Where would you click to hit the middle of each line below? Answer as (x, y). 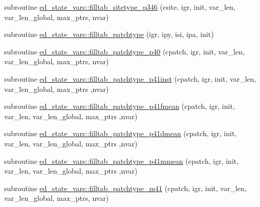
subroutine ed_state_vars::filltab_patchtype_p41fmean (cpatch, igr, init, (120, 106)
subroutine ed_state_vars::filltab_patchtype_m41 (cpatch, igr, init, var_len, (125, 188)
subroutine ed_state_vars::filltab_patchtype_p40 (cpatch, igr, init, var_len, (124, 51)
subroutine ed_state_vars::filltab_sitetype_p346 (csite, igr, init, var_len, (120, 7)
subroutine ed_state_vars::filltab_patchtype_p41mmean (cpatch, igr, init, (122, 161)
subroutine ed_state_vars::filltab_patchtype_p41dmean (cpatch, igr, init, (121, 133)
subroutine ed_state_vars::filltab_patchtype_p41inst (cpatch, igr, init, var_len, (130, 78)
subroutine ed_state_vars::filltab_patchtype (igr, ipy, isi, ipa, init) (109, 34)
